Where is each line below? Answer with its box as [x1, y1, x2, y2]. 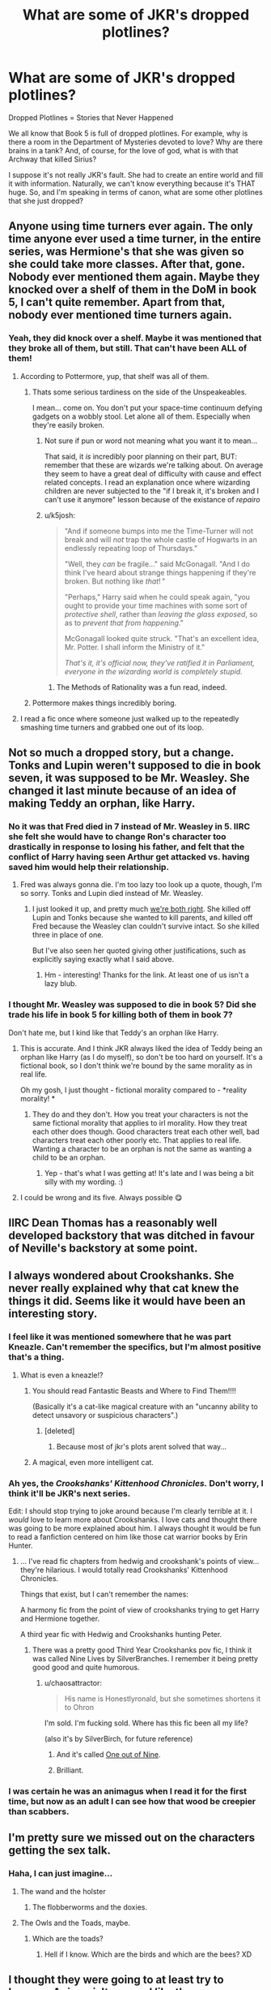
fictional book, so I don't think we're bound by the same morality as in [19, 1061, 253, 1070]
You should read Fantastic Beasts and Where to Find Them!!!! [32, 1385, 236, 1395]
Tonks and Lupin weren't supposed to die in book [8, 759, 261, 773]
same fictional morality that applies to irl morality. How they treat [32, 1118, 248, 1127]
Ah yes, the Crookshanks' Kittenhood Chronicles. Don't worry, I [8, 1477, 265, 1488]
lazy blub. [44, 979, 78, 989]
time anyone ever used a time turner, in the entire [8, 232, 261, 246]
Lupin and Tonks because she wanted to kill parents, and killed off [32, 913, 253, 923]
